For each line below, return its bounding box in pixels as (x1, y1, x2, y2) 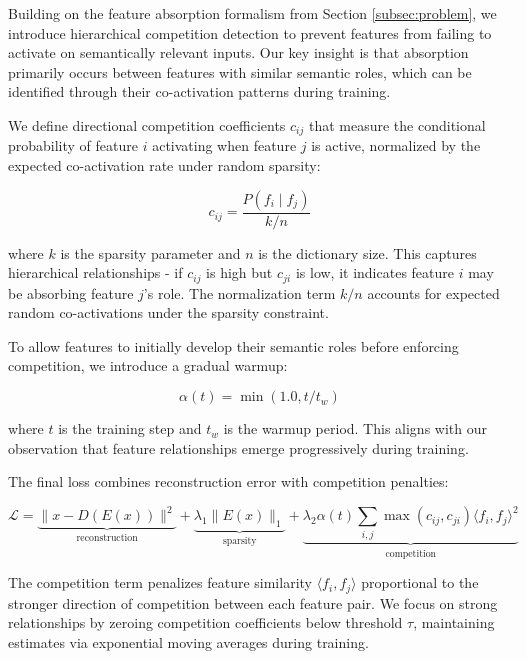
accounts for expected (367, 282, 500, 303)
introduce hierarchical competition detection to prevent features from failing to (8, 22, 492, 43)
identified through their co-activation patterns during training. (8, 81, 391, 102)
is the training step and (58, 418, 202, 439)
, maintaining (413, 612, 495, 633)
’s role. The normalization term (143, 282, 336, 303)
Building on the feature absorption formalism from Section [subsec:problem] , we (8, 3, 497, 23)
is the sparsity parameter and (60, 242, 241, 263)
